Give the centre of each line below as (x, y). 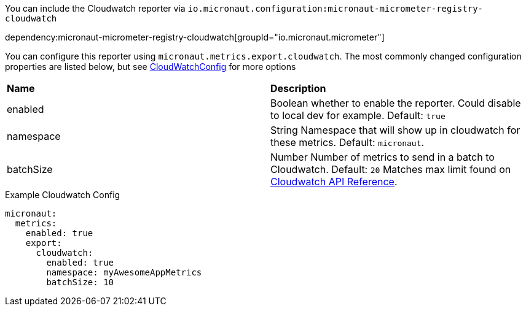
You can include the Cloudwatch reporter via (95, 8)
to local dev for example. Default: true (358, 115)
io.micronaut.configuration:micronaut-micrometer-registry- (336, 9)
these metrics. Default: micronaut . (347, 142)
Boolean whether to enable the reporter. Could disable (396, 103)
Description (298, 88)
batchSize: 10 (80, 282)
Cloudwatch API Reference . (334, 182)
